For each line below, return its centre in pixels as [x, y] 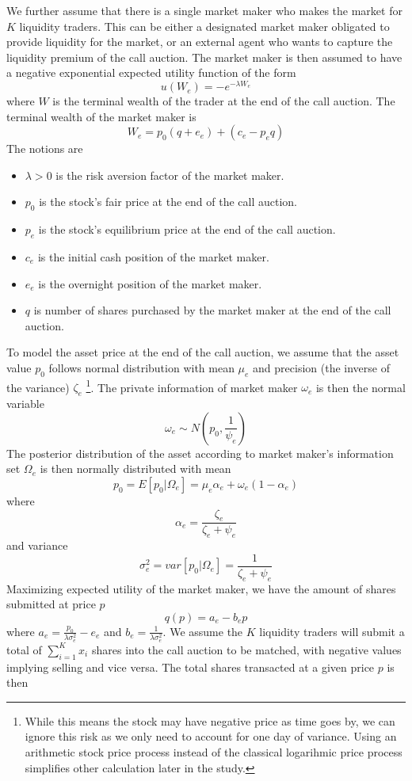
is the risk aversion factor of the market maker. [170, 175]
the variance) [38, 387]
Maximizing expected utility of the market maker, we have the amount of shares [201, 588]
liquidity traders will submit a [332, 631]
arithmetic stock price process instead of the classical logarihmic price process [214, 751]
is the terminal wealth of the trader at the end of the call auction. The [224, 101]
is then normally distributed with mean [135, 469]
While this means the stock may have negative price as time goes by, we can [210, 720]
